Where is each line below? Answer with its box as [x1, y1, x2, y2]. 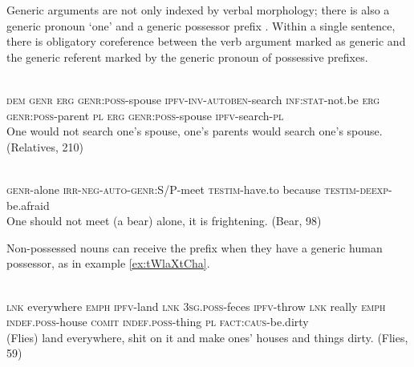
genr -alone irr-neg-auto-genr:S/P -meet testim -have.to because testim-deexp [6, 180, 389, 197]
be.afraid [6, 196, 50, 213]
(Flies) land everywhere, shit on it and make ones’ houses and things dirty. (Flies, [6, 329, 408, 345]
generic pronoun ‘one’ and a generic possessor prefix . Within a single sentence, [6, 17, 396, 34]
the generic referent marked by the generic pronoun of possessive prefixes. [6, 48, 368, 65]
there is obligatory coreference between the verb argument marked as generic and [6, 33, 406, 50]
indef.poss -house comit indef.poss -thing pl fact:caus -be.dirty [6, 313, 309, 330]
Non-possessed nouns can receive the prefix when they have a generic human [6, 239, 383, 256]
